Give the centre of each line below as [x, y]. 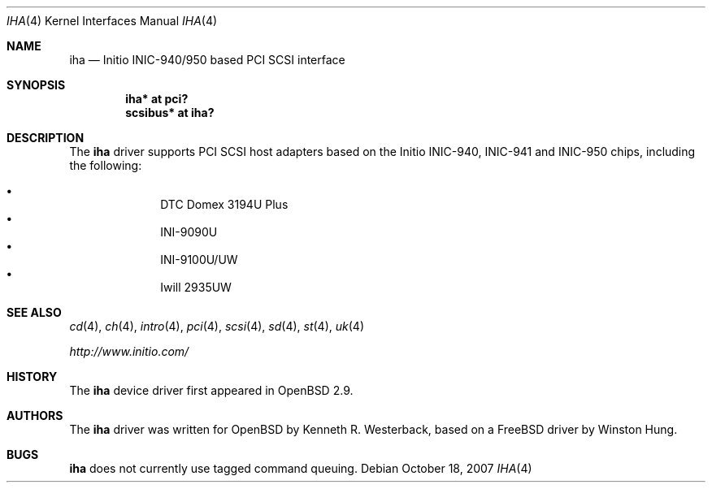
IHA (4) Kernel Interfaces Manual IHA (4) [112, 21]
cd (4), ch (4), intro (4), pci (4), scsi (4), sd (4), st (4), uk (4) [217, 326]
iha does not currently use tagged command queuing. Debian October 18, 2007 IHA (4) [301, 468]
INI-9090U [189, 232]
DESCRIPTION [46, 138]
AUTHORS [35, 415]
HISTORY [32, 376]
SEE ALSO [34, 312]
